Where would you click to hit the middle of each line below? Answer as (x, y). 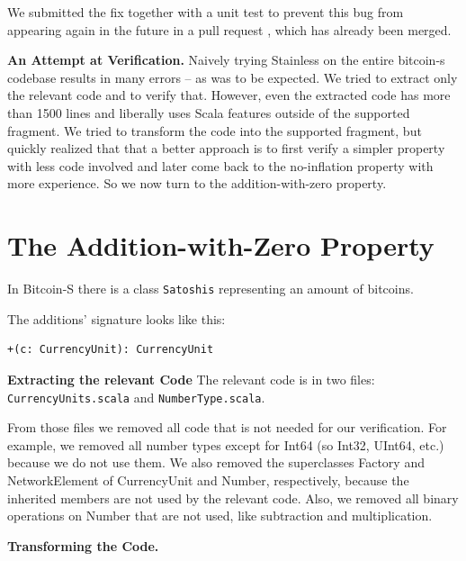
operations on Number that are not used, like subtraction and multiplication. (220, 516)
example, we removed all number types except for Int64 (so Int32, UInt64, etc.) (226, 444)
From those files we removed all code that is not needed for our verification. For (227, 427)
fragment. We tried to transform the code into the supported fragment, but (215, 130)
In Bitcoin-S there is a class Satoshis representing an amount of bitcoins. (211, 289)
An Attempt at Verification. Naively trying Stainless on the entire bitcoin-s (226, 60)
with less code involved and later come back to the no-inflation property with (220, 165)
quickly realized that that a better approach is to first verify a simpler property (226, 148)
